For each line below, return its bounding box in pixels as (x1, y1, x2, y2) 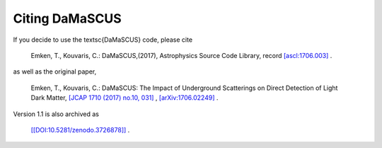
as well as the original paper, (13, 67, 97, 76)
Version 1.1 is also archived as (13, 110, 99, 118)
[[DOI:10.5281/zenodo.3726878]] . (30, 125, 130, 134)
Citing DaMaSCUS (13, 11, 122, 26)
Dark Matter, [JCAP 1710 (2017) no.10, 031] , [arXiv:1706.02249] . (30, 93, 219, 102)
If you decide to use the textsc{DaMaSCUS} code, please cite (13, 35, 193, 44)
